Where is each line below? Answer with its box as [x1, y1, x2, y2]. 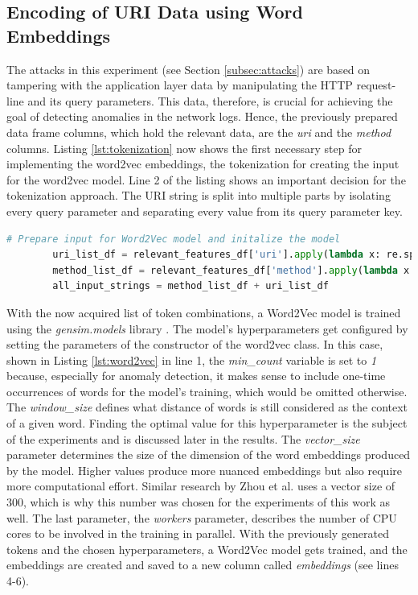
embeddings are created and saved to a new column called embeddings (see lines [6, 556, 399, 573]
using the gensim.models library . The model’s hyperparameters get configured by [6, 320, 408, 337]
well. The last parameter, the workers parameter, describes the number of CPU [6, 509, 397, 526]
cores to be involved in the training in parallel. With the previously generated [6, 525, 389, 542]
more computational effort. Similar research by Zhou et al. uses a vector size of [6, 477, 395, 494]
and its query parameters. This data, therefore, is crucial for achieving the [27, 92, 393, 109]
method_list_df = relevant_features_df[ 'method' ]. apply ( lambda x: [52, 264, 416, 276]
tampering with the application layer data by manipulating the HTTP [6, 76, 353, 93]
